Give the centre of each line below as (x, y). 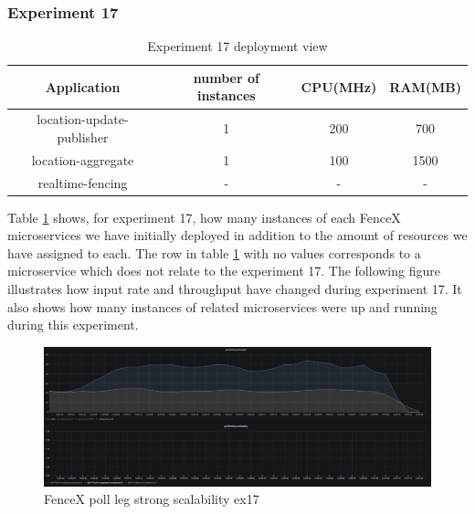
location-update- (83, 119)
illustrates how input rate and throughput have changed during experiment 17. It (235, 288)
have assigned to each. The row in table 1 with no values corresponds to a (214, 252)
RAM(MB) (425, 86)
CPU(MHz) (339, 86)
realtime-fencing (83, 182)
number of (226, 77)
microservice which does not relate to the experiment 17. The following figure (224, 271)
